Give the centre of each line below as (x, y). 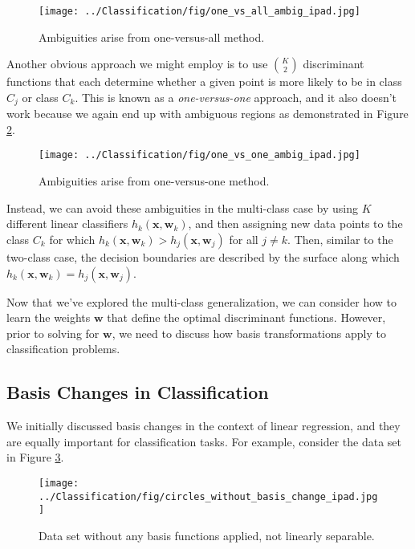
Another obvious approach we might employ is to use (137, 64)
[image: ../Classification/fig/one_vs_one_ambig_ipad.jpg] (199, 155)
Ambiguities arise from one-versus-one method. (154, 181)
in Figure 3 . (35, 457)
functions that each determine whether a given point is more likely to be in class (204, 81)
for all (244, 239)
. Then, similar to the (340, 239)
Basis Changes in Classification (138, 392)
